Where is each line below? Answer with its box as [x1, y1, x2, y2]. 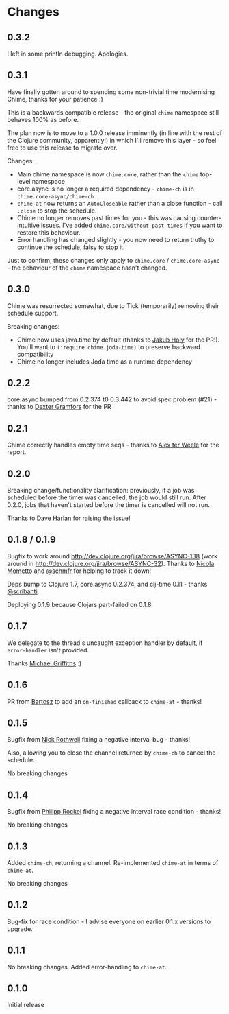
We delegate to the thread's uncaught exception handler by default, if [7, 639, 203, 647]
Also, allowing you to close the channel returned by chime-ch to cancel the [7, 748, 216, 757]
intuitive [16, 221, 40, 229]
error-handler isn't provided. [7, 646, 90, 654]
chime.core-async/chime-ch [16, 193, 94, 200]
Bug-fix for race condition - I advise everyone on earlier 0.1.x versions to [7, 917, 211, 925]
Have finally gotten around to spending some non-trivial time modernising [7, 87, 215, 96]
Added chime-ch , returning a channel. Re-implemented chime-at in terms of [7, 858, 219, 866]
